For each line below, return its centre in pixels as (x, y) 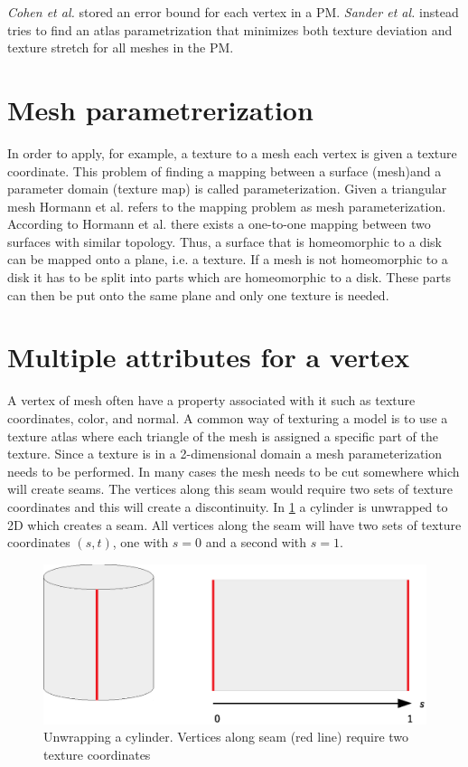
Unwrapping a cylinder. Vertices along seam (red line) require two (226, 737)
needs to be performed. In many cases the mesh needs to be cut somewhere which (234, 471)
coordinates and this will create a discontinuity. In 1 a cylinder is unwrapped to (228, 506)
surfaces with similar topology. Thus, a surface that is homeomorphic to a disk (225, 241)
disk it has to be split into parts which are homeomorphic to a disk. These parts (229, 277)
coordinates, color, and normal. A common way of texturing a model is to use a (228, 417)
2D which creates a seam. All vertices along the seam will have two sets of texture (234, 524)
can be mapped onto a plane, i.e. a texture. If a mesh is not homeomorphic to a (228, 259)
